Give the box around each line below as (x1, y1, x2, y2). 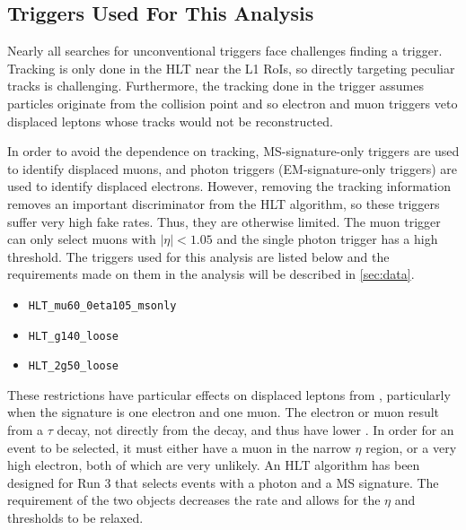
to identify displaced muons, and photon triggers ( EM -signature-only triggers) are (7, 159, 457, 178)
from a (7, 421, 44, 439)
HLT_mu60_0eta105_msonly (28, 299, 177, 312)
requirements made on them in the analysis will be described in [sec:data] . (7, 265, 415, 283)
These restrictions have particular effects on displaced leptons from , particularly (7, 385, 451, 404)
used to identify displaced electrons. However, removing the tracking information (7, 177, 451, 195)
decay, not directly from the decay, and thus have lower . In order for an (57, 421, 454, 439)
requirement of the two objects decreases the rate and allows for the (7, 491, 381, 509)
